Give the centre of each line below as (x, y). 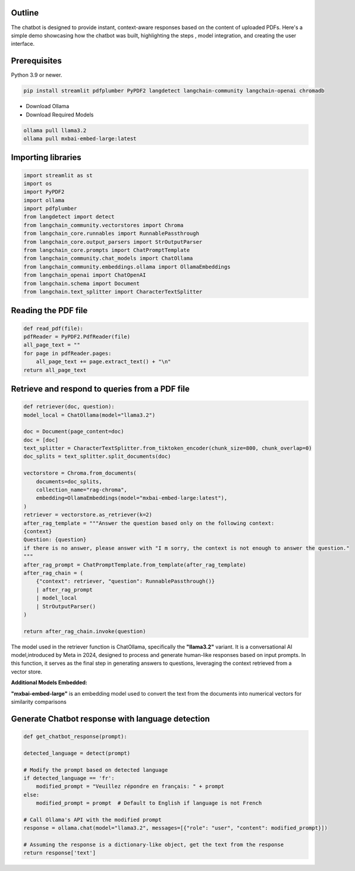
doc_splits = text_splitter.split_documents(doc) (97, 457)
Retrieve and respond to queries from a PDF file (100, 389)
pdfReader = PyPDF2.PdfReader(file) (77, 337)
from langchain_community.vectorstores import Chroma (103, 225)
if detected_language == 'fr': (69, 778)
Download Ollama (48, 106)
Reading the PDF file (49, 311)
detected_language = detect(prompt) (77, 753)
